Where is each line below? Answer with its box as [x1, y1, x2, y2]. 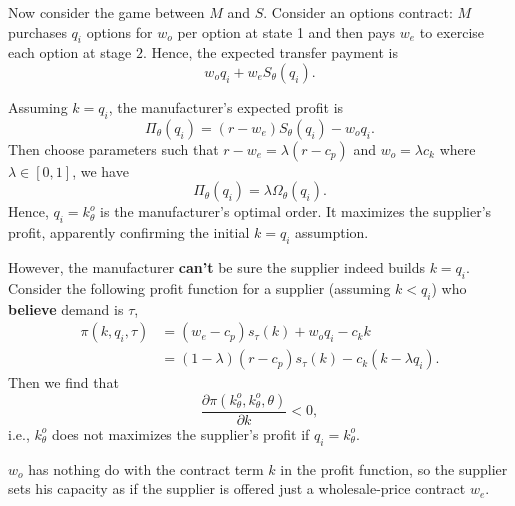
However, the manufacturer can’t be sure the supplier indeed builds [8, 256, 425, 277]
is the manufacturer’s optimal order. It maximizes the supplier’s [100, 201, 492, 222]
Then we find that [8, 372, 119, 393]
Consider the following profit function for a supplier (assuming [8, 277, 391, 298]
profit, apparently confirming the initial [8, 222, 250, 243]
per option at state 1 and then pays [177, 21, 396, 42]
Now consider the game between [8, 2, 205, 22]
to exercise [419, 21, 484, 42]
